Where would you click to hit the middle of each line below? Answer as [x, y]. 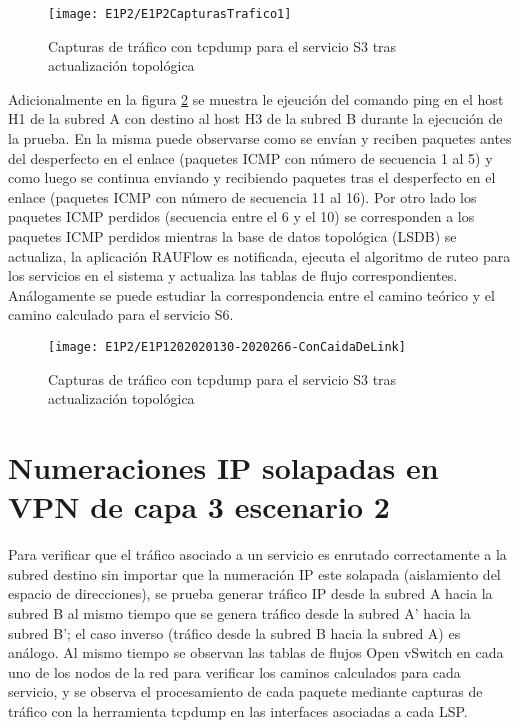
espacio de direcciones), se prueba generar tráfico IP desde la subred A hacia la [250, 593]
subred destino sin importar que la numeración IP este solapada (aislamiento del [254, 573]
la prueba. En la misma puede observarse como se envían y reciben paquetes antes [260, 138]
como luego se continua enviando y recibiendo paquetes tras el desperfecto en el [252, 177]
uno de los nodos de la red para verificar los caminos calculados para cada [234, 671]
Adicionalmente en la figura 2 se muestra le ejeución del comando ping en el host [256, 98]
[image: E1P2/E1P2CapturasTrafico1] [170, 14]
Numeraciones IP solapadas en [223, 467]
